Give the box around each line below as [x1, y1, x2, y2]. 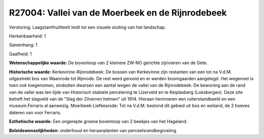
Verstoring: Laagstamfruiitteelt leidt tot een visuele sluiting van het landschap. [9, 24, 166, 30]
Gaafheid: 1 [9, 51, 32, 57]
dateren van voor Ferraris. [9, 109, 62, 115]
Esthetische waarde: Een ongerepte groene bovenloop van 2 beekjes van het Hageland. [9, 119, 188, 124]
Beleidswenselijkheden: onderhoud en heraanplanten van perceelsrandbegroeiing [9, 127, 176, 133]
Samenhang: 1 [9, 42, 38, 48]
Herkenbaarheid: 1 [9, 33, 46, 39]
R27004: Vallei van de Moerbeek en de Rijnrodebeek [9, 7, 227, 18]
